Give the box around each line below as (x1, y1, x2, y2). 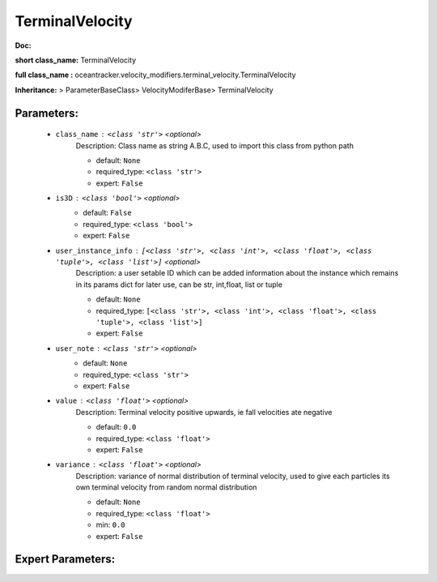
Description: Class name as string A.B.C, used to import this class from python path (75, 140, 354, 150)
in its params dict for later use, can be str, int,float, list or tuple (75, 280, 283, 289)
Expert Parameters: (15, 552, 116, 567)
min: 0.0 (95, 520, 125, 530)
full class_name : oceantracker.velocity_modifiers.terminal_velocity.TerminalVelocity (15, 70, 296, 80)
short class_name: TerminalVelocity (15, 55, 137, 65)
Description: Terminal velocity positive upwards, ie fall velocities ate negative (75, 407, 333, 417)
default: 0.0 (95, 422, 137, 432)
